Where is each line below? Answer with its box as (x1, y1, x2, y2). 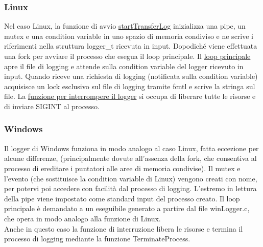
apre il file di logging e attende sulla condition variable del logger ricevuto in (4, 60, 244, 71)
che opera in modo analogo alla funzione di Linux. (4, 213, 161, 223)
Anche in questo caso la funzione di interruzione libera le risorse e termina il (4, 223, 243, 234)
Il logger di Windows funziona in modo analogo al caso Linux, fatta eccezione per (4, 142, 259, 153)
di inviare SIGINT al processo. (4, 100, 100, 111)
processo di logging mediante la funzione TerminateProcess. (4, 233, 190, 244)
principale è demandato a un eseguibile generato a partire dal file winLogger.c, (4, 203, 250, 214)
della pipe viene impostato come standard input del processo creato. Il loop (4, 193, 240, 203)
